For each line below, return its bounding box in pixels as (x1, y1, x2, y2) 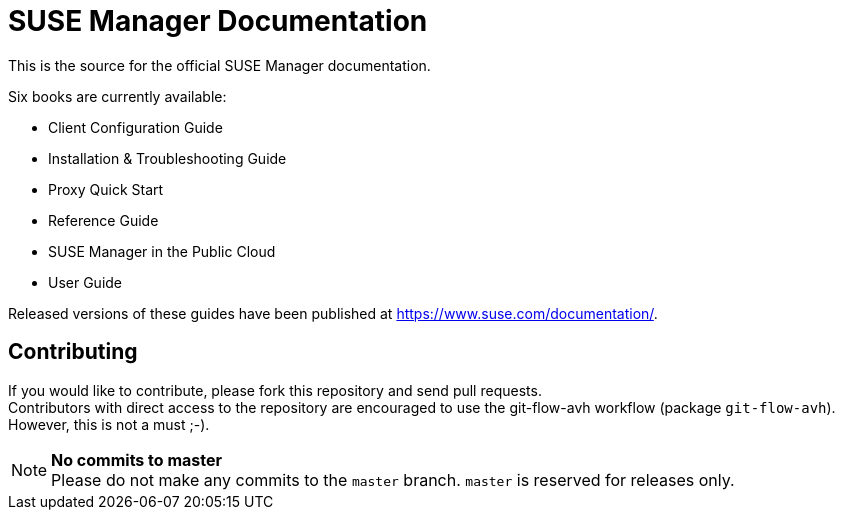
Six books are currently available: (8, 87, 227, 105)
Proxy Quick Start (48, 180, 164, 198)
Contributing (8, 339, 138, 365)
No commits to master (51, 449, 223, 470)
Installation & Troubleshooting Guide (48, 149, 287, 167)
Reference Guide (48, 211, 159, 229)
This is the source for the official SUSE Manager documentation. (8, 56, 431, 74)
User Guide (48, 273, 123, 291)
